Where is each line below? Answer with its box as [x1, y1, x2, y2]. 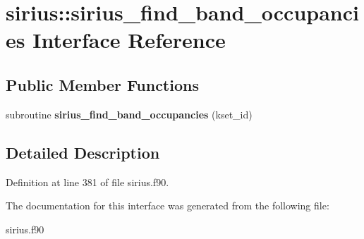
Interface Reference [32, 25, 226, 54]
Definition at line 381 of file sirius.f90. [6, 174, 169, 189]
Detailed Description [6, 141, 160, 163]
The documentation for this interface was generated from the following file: [6, 198, 329, 213]
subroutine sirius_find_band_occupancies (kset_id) [6, 106, 253, 121]
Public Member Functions [6, 73, 199, 95]
